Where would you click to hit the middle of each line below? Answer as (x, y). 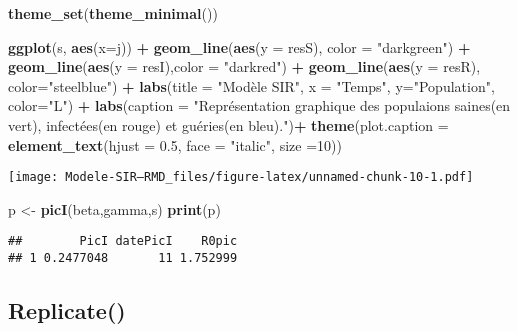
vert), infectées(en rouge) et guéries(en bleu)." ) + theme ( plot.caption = (228, 124)
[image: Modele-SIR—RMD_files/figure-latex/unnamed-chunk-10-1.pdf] (241, 177)
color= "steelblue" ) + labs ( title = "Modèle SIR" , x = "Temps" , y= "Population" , (251, 85)
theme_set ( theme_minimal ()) (113, 13)
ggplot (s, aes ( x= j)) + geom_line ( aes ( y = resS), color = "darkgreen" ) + (239, 46)
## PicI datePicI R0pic (123, 241)
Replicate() (67, 310)
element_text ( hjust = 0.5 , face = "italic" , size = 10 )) (175, 144)
